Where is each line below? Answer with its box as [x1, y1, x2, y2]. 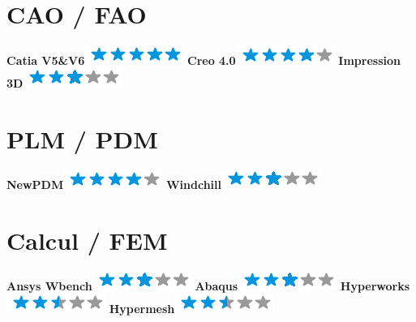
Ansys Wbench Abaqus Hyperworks [6, 277, 410, 294]
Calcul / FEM [6, 224, 168, 257]
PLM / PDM [6, 122, 158, 155]
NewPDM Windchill [6, 176, 221, 193]
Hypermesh [109, 299, 175, 316]
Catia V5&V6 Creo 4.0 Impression [6, 52, 401, 69]
